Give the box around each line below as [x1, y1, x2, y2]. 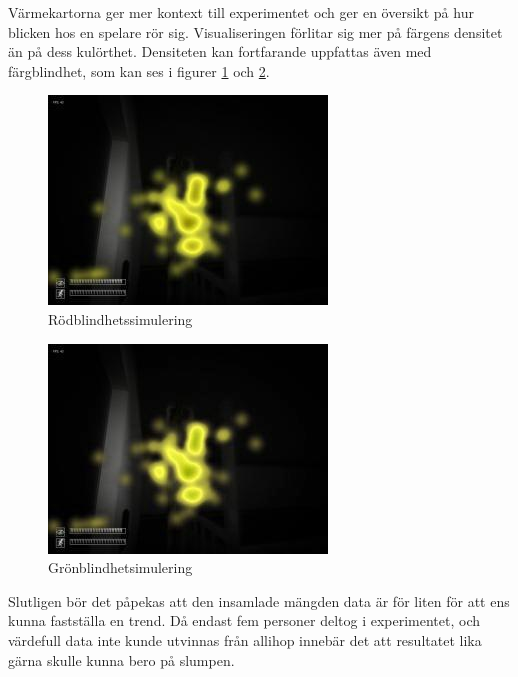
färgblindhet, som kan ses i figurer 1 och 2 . [8, 60, 270, 81]
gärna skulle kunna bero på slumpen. [8, 649, 235, 670]
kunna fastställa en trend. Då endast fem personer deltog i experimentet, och [8, 610, 480, 631]
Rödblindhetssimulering [48, 308, 193, 329]
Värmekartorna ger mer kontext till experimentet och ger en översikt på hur [8, 2, 474, 22]
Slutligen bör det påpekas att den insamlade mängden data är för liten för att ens [8, 590, 510, 611]
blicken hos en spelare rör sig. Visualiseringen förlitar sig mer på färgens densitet [8, 21, 503, 42]
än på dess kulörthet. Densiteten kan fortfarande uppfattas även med [8, 41, 432, 62]
